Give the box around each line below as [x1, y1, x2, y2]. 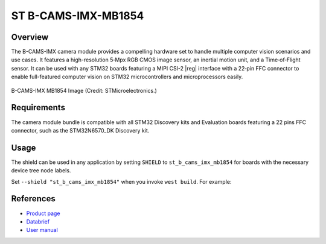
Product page [26, 210, 60, 217]
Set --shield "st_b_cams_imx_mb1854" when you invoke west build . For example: [11, 178, 232, 185]
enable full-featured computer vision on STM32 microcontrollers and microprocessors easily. [11, 73, 243, 81]
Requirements [11, 102, 66, 113]
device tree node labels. [11, 167, 71, 174]
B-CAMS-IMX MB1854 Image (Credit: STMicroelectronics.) [11, 87, 157, 94]
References [11, 193, 56, 204]
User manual [26, 227, 59, 234]
